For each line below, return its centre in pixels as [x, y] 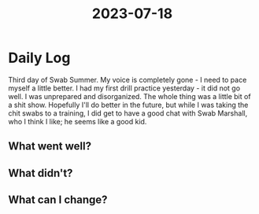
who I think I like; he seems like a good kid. [78, 121]
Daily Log [39, 58]
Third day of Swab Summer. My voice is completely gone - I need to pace [128, 79]
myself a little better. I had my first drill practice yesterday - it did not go [124, 88]
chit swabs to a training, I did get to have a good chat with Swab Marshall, [128, 113]
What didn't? [41, 173]
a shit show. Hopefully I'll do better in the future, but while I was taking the [128, 105]
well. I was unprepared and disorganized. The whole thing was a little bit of [129, 96]
